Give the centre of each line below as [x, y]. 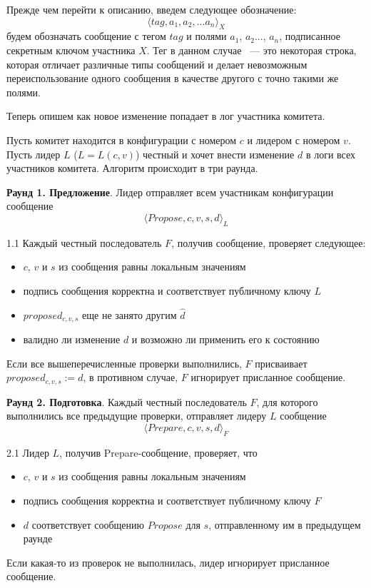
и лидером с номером [294, 140]
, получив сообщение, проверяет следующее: [269, 242]
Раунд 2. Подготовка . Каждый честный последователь [127, 401]
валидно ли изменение [72, 339]
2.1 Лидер [28, 452]
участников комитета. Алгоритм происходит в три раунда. [132, 168]
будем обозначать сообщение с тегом [86, 36]
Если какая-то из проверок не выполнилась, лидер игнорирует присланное [168, 562]
